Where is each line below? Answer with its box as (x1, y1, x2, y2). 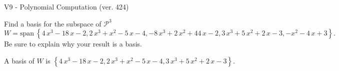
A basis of (4, 55, 34, 65)
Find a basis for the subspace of (4, 18, 101, 28)
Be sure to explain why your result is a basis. (4, 38, 142, 49)
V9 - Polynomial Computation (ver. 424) (4, 1, 129, 11)
